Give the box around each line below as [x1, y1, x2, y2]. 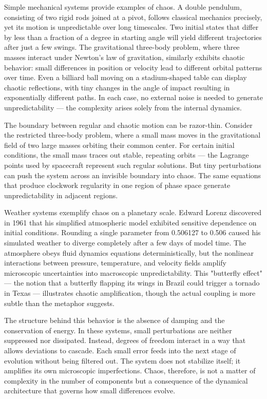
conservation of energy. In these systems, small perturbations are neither [4, 325, 232, 335]
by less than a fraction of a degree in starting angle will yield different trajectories [4, 31, 262, 42]
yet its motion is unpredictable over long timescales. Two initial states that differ [4, 22, 259, 32]
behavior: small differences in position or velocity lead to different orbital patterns [4, 62, 262, 72]
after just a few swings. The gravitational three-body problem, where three [4, 42, 240, 52]
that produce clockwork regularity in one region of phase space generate [4, 180, 231, 191]
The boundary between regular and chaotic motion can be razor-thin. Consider [4, 119, 253, 130]
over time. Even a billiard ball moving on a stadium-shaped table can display [4, 72, 247, 83]
